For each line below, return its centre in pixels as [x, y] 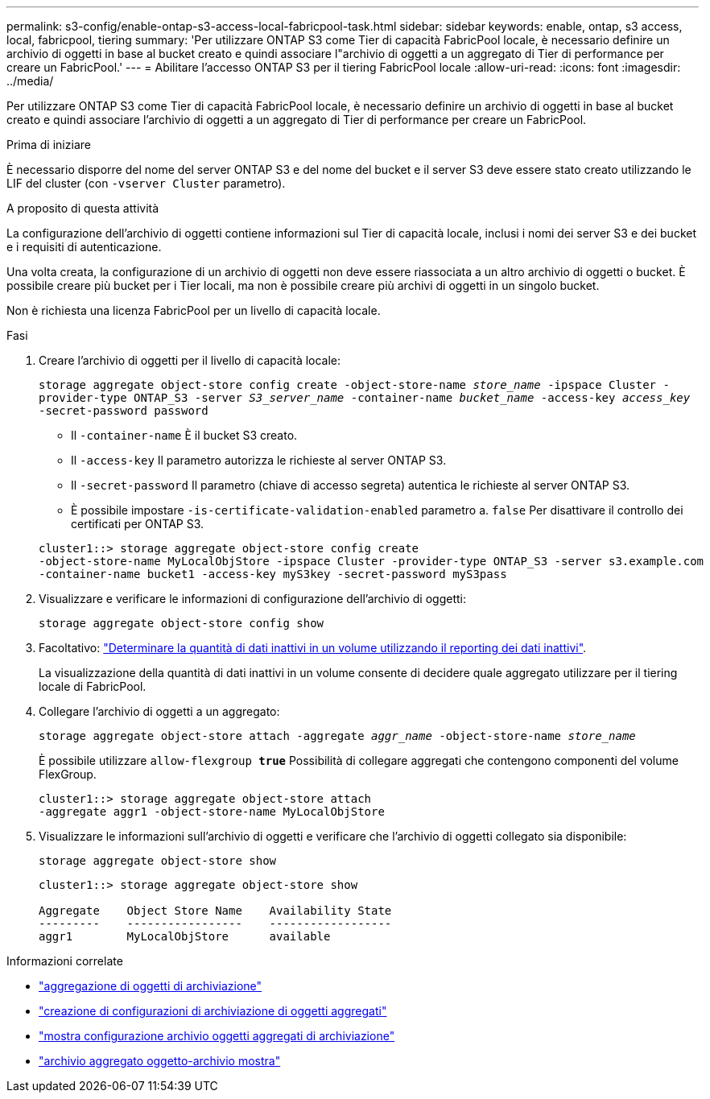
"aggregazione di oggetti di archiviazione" [151, 986]
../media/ [30, 81]
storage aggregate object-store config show [182, 623]
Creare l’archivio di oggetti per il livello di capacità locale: [190, 360]
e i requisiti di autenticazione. [84, 247]
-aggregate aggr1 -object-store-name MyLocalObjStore [212, 812]
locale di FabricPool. [93, 686]
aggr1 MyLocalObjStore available [185, 936]
